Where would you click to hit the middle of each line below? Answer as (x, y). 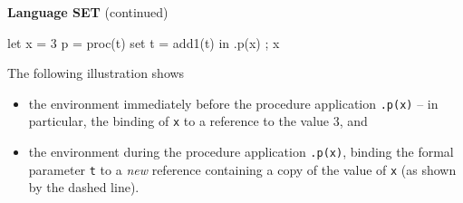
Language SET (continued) (88, 12)
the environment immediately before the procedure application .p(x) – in (233, 103)
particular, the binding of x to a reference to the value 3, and (198, 121)
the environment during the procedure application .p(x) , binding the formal (241, 152)
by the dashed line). (84, 187)
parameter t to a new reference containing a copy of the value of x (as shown (242, 169)
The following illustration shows (96, 73)
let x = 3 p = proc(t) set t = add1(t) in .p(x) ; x (144, 42)
